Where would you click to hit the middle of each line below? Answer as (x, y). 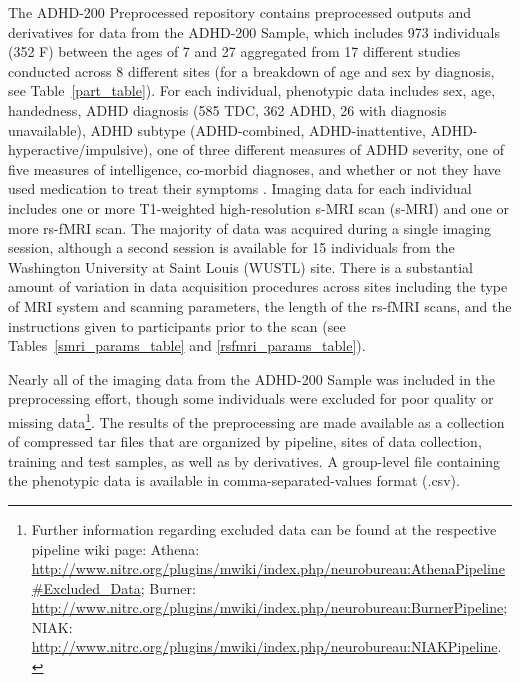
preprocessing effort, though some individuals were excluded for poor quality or (251, 398)
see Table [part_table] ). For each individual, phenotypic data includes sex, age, (252, 90)
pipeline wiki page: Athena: (115, 548)
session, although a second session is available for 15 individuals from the (231, 247)
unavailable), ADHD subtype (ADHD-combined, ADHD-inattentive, (217, 129)
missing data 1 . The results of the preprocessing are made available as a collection (256, 420)
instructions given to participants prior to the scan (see (177, 325)
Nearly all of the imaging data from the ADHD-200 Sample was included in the (252, 378)
